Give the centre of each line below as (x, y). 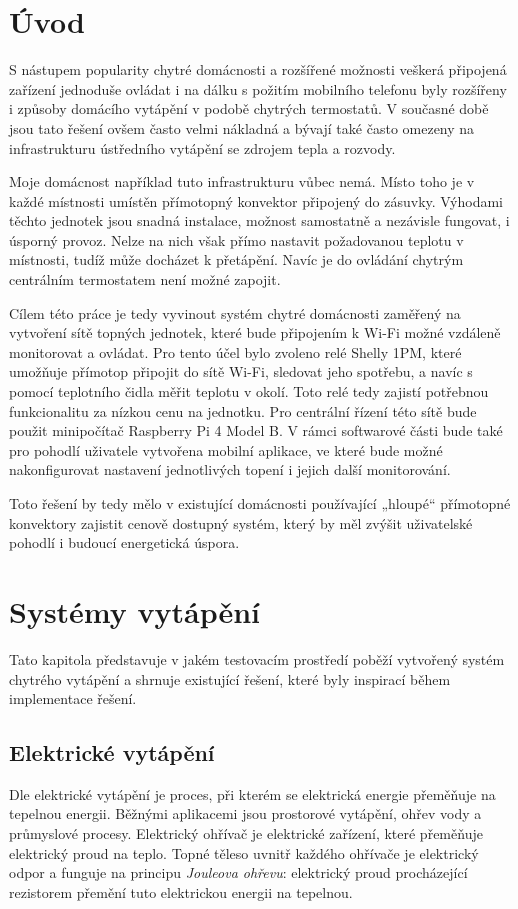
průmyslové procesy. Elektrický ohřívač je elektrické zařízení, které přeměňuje (246, 833)
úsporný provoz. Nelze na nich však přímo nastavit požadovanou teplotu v (236, 239)
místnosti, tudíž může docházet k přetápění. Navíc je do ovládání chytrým (236, 259)
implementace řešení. (73, 698)
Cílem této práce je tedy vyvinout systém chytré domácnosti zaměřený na (235, 312)
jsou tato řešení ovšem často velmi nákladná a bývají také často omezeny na (242, 127)
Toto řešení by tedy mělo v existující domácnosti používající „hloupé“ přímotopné (260, 503)
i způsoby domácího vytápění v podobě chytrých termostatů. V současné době (249, 108)
